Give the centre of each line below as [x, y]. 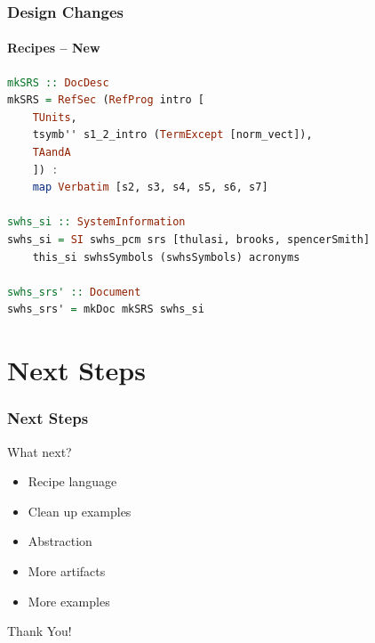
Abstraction [60, 541]
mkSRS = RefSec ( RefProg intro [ [106, 100]
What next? [40, 451]
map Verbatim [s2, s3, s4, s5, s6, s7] [150, 187]
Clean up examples [80, 511]
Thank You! [40, 631]
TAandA [52, 153]
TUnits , [55, 117]
